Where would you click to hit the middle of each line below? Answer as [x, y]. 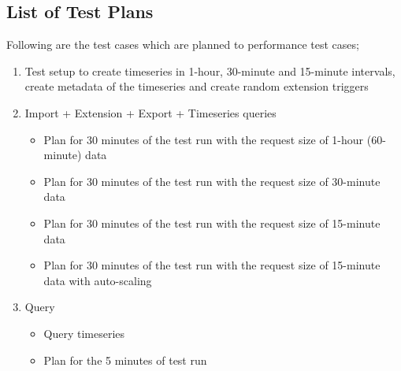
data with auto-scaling [98, 280]
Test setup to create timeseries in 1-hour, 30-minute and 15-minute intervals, [210, 70]
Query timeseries [84, 333]
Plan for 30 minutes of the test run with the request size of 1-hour [204, 139]
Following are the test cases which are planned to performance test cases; [183, 45]
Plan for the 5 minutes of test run [125, 360]
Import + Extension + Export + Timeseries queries [150, 112]
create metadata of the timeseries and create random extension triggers [197, 86]
